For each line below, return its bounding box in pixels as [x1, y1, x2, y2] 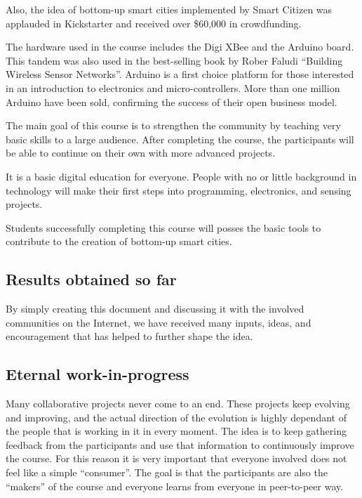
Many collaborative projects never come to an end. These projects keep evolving [6, 396, 350, 411]
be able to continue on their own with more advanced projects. [6, 145, 276, 160]
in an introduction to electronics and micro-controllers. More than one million [6, 80, 340, 95]
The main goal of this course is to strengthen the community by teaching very [6, 118, 341, 133]
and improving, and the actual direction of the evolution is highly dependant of [6, 409, 347, 424]
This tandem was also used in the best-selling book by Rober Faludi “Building [6, 53, 343, 67]
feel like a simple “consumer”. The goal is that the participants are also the [6, 465, 328, 480]
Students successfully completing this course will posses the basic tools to [6, 220, 321, 235]
